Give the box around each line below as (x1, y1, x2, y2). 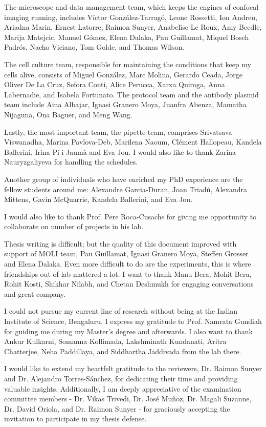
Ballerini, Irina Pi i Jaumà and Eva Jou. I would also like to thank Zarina (4, 146, 236, 157)
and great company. (4, 288, 66, 299)
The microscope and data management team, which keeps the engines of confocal (4, 2, 259, 12)
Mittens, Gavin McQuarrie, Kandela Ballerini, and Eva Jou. (4, 194, 193, 205)
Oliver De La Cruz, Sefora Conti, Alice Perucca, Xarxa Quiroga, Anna (4, 79, 225, 90)
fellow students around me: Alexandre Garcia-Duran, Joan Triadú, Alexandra (4, 184, 247, 194)
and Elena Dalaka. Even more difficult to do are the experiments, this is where (4, 258, 251, 269)
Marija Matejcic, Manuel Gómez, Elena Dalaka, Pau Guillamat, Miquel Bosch (4, 31, 249, 42)
